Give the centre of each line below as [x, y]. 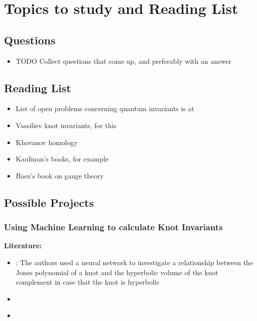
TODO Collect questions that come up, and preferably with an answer [124, 61]
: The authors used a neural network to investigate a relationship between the [134, 262]
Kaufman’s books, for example [62, 159]
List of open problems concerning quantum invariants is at [105, 108]
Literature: [23, 245]
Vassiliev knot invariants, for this [66, 125]
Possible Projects [49, 202]
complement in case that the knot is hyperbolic [88, 282]
